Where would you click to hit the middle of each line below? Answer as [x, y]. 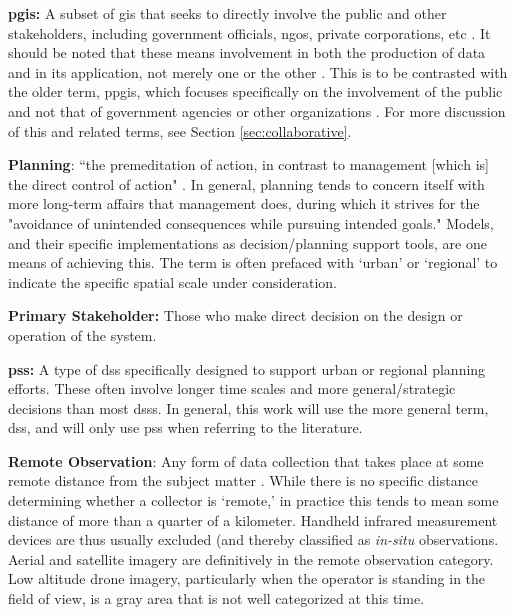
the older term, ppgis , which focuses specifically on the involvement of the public [255, 91]
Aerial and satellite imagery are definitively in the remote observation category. [251, 558]
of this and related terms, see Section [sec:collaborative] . [180, 130]
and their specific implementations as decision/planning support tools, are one [247, 242]
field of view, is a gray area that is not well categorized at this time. [216, 598]
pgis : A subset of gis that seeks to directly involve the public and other [227, 13]
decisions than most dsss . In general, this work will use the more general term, [248, 407]
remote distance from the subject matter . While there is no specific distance [243, 480]
